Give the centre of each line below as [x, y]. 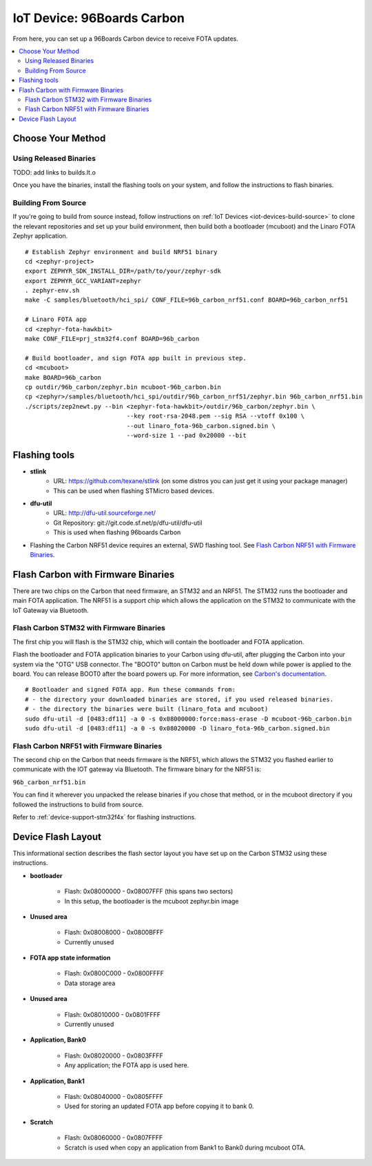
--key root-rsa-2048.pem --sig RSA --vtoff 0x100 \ [216, 416]
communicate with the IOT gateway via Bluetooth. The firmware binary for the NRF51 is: [137, 769]
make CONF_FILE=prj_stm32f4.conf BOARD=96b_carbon [112, 339]
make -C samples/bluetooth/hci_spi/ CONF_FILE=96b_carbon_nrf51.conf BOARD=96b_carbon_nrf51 [187, 300]
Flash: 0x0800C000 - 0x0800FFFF [114, 973]
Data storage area [90, 983]
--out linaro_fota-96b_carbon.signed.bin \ [201, 426]
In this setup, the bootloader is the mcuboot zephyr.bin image [152, 901]
